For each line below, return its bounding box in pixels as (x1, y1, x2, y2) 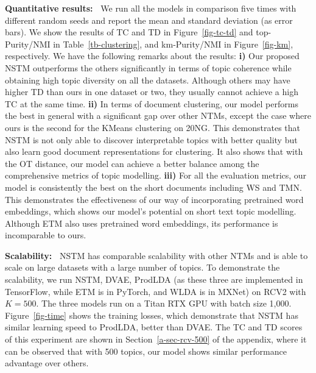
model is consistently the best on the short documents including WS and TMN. (5, 180, 302, 193)
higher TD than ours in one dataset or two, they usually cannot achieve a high (5, 85, 298, 98)
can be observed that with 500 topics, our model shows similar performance (5, 344, 287, 357)
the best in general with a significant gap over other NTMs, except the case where (5, 109, 311, 122)
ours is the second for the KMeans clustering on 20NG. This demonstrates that (5, 121, 301, 133)
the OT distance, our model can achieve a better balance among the (5, 157, 259, 169)
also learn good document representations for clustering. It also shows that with (5, 145, 303, 158)
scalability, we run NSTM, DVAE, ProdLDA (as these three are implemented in (5, 273, 303, 286)
